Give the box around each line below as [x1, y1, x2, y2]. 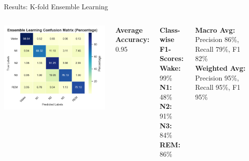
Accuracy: [115, 34, 149, 44]
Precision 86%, [195, 34, 239, 44]
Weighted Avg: [195, 62, 246, 73]
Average [115, 24, 143, 35]
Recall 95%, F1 [195, 82, 241, 92]
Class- [159, 24, 180, 35]
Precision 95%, [195, 72, 239, 82]
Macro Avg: [195, 24, 235, 35]
